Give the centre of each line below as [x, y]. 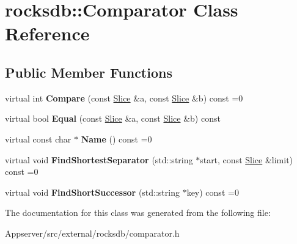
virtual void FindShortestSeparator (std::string [99, 159]
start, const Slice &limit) [247, 159]
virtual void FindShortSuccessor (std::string [92, 192]
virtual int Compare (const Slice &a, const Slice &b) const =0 [124, 98]
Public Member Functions [89, 72]
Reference [47, 33]
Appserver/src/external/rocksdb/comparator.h [92, 233]
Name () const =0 [116, 139]
